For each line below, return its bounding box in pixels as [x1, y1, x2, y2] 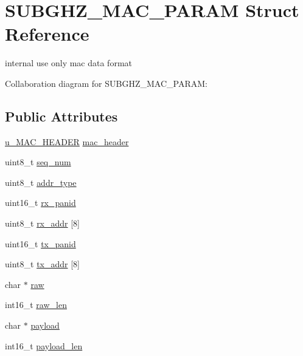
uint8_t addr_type [5, 176, 77, 188]
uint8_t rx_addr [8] [5, 217, 80, 230]
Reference [5, 21, 89, 46]
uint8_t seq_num [5, 156, 71, 168]
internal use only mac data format [5, 56, 132, 69]
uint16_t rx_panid [5, 196, 76, 209]
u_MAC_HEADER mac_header [5, 135, 129, 148]
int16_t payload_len [5, 339, 83, 352]
